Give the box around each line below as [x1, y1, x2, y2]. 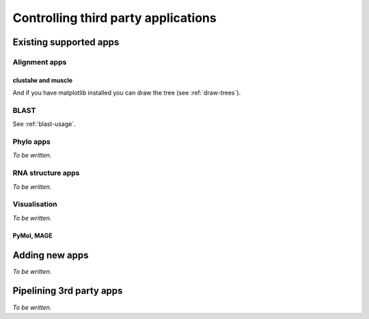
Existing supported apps [12, 36, 120, 48]
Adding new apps [12, 249, 89, 261]
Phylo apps [12, 137, 51, 146]
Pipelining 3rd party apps [12, 285, 123, 297]
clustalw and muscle [12, 76, 73, 84]
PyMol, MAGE [12, 231, 53, 240]
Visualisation [12, 199, 57, 209]
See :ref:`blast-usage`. [12, 120, 76, 128]
